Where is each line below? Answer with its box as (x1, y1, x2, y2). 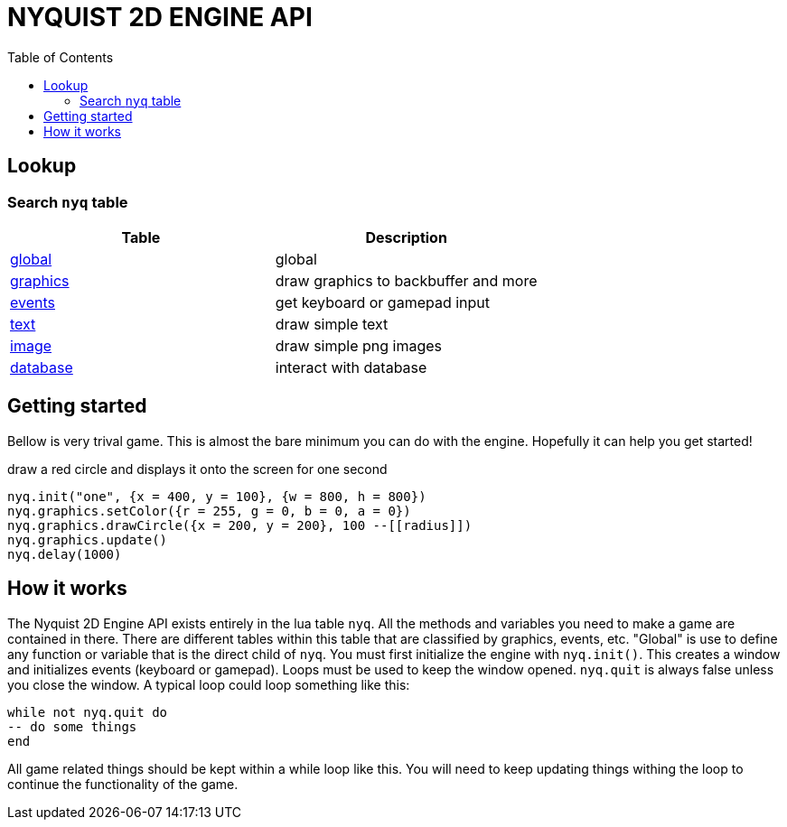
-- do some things (7, 719, 137, 734)
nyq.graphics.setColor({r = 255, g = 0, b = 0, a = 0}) (7, 503, 411, 518)
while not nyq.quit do (7, 704, 168, 720)
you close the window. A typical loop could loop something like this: (7, 676, 410, 692)
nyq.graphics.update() (7, 532, 168, 547)
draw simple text (275, 314, 389, 333)
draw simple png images (275, 336, 443, 355)
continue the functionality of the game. (7, 776, 239, 792)
